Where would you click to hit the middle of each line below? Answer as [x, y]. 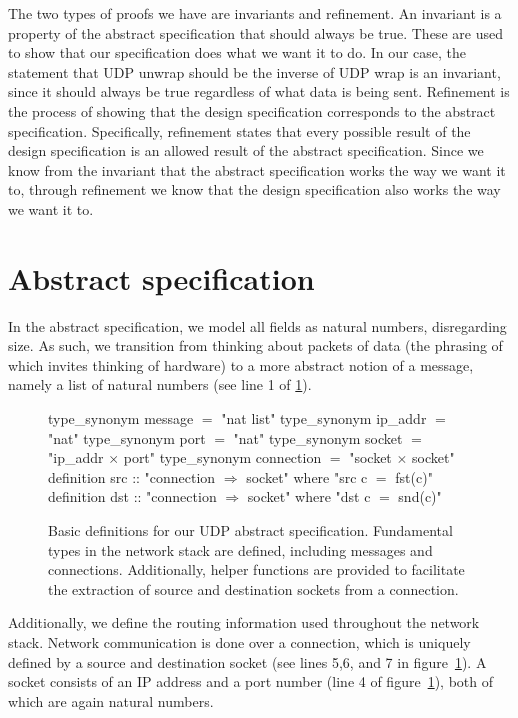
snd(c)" [420, 496]
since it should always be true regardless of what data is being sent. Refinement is [259, 91]
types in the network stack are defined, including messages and [240, 549]
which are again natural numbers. [111, 700]
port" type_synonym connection [222, 457]
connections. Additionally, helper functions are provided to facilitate [256, 569]
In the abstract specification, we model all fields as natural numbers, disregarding [257, 325]
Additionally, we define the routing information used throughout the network [244, 622]
